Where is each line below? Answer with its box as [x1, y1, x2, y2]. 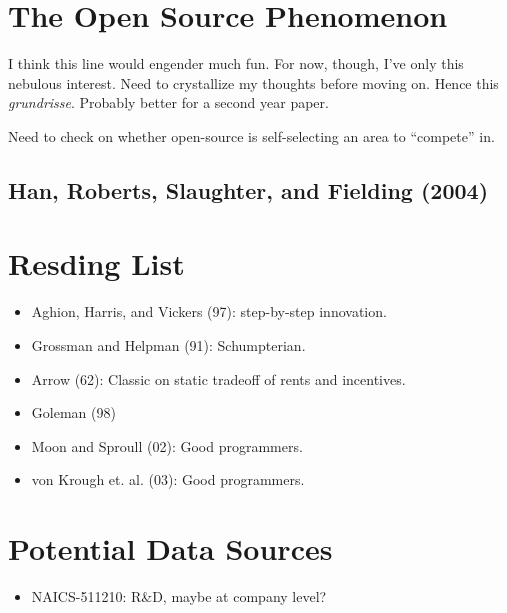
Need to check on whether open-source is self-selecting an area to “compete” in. [8, 125, 495, 146]
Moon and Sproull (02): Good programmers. [31, 435, 303, 456]
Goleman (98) [31, 402, 116, 423]
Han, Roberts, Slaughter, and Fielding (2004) [8, 174, 489, 205]
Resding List [8, 243, 185, 284]
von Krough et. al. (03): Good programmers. [31, 469, 305, 490]
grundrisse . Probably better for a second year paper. [8, 92, 329, 113]
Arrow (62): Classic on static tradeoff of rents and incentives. [31, 368, 406, 389]
